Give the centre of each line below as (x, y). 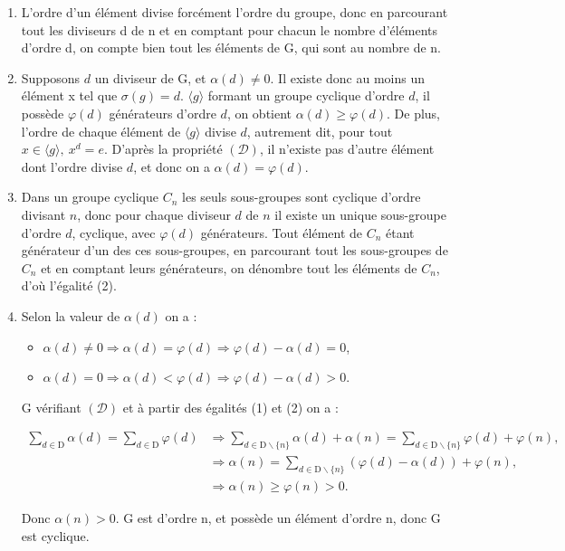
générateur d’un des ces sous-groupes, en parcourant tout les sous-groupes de (235, 250)
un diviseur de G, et (150, 77)
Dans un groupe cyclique (90, 197)
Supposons (51, 77)
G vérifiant (51, 407)
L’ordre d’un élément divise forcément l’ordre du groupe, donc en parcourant (235, 12)
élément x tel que (69, 95)
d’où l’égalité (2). (69, 285)
